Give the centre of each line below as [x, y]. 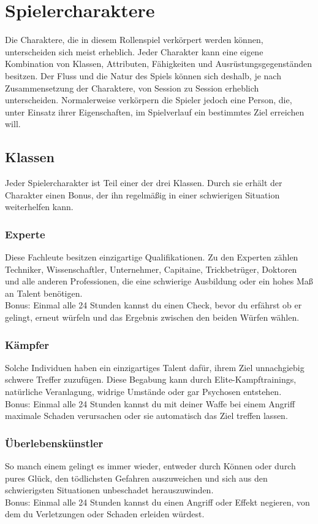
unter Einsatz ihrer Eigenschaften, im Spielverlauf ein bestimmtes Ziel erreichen [155, 111]
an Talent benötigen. [44, 293]
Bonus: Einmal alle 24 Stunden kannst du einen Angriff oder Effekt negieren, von [157, 502]
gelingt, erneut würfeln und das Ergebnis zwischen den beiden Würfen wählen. [152, 317]
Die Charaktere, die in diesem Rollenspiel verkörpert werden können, [134, 40]
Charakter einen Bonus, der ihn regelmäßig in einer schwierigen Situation [142, 194]
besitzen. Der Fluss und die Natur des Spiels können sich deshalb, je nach [143, 75]
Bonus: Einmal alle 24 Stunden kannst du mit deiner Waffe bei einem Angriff [150, 403]
